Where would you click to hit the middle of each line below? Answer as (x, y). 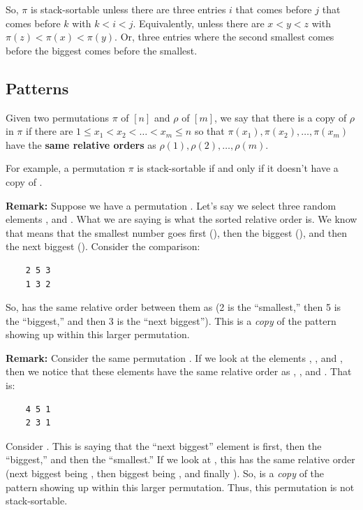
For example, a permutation (66, 168)
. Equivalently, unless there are (199, 23)
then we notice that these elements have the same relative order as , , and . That (179, 371)
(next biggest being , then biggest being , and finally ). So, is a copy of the (165, 473)
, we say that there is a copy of (281, 117)
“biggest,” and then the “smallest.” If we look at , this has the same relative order (180, 459)
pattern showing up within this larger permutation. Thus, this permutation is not (180, 487)
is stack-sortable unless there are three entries (128, 9)
